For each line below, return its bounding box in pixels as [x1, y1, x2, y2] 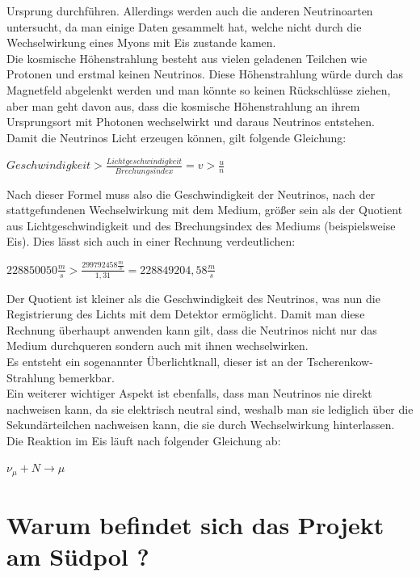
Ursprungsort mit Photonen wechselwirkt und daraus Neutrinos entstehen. [6, 113, 375, 130]
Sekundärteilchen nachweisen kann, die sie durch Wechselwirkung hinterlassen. [6, 416, 395, 433]
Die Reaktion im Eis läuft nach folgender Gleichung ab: [6, 432, 281, 449]
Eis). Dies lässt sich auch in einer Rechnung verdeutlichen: [6, 233, 296, 250]
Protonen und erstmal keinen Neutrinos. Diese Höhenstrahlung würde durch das [6, 65, 404, 82]
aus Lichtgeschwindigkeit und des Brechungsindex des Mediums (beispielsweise [6, 217, 396, 234]
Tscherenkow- [306, 352, 373, 369]
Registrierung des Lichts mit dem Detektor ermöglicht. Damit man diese [6, 305, 365, 322]
